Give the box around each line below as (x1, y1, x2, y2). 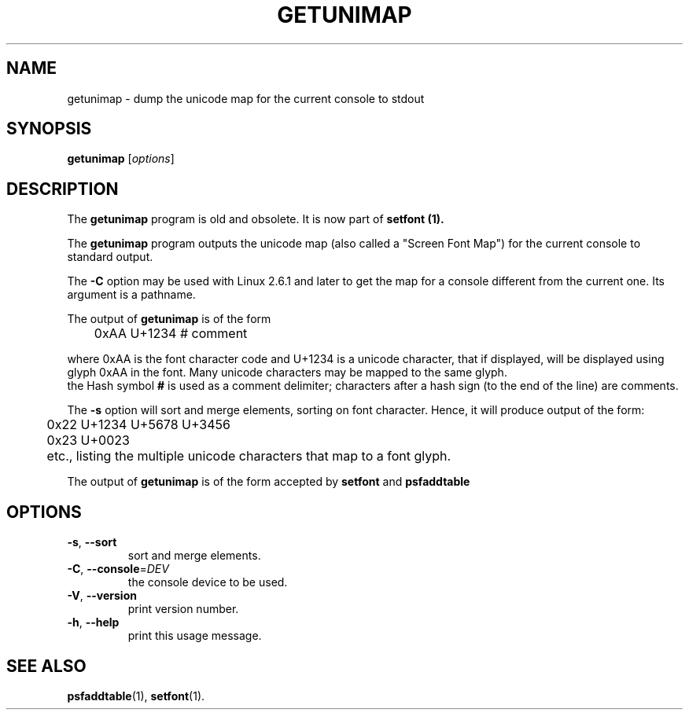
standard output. (67, 250, 153, 264)
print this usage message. (127, 629, 262, 643)
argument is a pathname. (67, 288, 196, 302)
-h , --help (67, 615, 120, 630)
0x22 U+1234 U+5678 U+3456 (46, 417, 230, 433)
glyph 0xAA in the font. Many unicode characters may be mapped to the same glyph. (67, 365, 507, 380)
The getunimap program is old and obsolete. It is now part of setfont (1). (67, 212, 444, 226)
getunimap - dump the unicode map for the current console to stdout (67, 91, 425, 105)
